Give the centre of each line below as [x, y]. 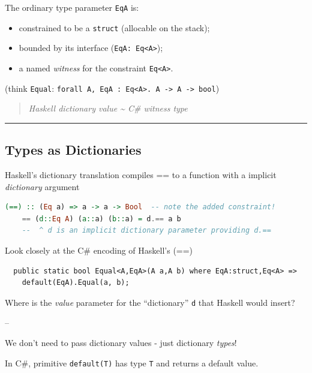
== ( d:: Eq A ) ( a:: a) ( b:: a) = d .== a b [101, 219]
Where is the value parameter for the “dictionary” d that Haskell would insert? [150, 302]
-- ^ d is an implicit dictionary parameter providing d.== [146, 231]
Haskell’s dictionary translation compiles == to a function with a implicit [141, 175]
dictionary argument [42, 186]
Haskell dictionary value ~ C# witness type [108, 108]
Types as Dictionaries [73, 150]
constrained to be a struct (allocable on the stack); [114, 27]
